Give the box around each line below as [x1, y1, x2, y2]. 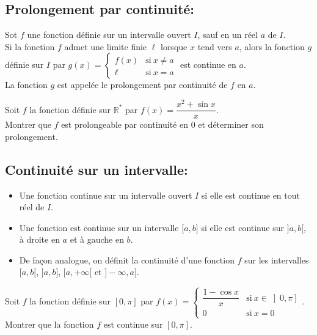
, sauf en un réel [197, 28, 258, 41]
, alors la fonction [239, 40, 305, 53]
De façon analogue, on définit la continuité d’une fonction [19, 253, 235, 266]
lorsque [160, 40, 188, 53]
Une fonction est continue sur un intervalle [19, 221, 179, 234]
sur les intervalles [244, 253, 309, 266]
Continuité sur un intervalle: [5, 160, 188, 179]
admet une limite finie [64, 40, 147, 53]
